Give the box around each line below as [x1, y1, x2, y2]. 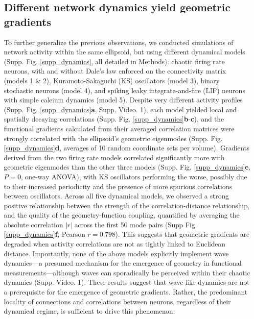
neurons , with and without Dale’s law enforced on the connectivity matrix [4, 66, 226, 76]
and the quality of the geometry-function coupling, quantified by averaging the [4, 210, 240, 220]
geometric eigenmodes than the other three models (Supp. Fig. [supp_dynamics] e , [4, 162, 251, 172]
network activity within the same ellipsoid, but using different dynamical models [4, 47, 245, 57]
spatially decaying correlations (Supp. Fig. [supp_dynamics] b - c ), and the [4, 114, 224, 124]
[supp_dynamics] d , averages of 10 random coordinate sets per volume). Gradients [4, 143, 250, 153]
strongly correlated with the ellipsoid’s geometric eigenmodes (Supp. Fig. [4, 133, 223, 143]
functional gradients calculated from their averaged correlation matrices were [4, 123, 234, 133]
